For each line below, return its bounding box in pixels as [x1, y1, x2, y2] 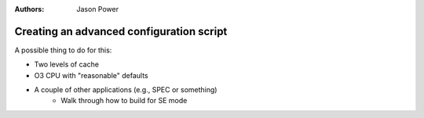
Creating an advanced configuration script [14, 24, 228, 38]
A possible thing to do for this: [14, 45, 112, 55]
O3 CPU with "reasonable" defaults [34, 70, 148, 80]
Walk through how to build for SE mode [60, 96, 188, 105]
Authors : [14, 5, 45, 13]
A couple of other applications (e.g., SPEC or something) [34, 85, 217, 95]
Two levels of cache [34, 59, 100, 70]
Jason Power [76, 5, 119, 13]
